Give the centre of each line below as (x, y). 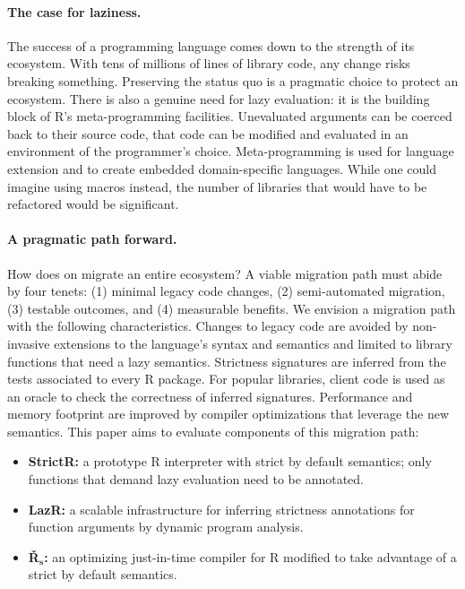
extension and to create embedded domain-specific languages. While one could (222, 168)
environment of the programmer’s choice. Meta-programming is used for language (231, 151)
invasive (29, 343)
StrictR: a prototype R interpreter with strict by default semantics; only (230, 461)
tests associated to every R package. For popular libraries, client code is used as (226, 379)
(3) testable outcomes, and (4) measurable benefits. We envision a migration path (232, 308)
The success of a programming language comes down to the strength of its (211, 45)
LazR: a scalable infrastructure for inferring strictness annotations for (221, 509)
